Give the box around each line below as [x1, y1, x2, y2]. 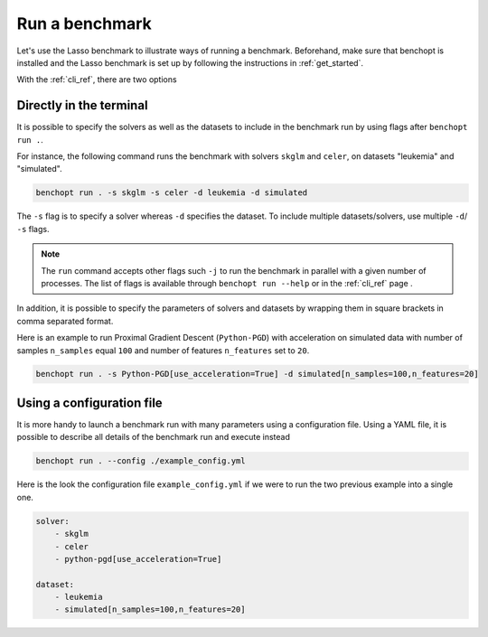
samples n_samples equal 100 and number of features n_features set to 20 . [16, 344, 310, 356]
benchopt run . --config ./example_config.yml [35, 456, 246, 466]
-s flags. [16, 223, 50, 234]
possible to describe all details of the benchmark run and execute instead [16, 432, 291, 443]
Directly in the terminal [16, 98, 148, 113]
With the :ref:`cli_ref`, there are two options [16, 74, 177, 85]
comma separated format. [16, 315, 114, 326]
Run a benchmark [16, 14, 153, 33]
